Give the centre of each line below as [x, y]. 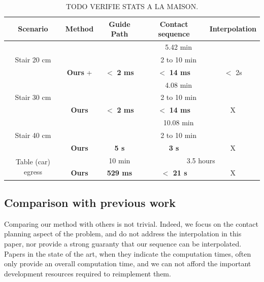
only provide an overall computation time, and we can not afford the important [128, 263]
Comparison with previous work [90, 202]
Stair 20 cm [33, 59]
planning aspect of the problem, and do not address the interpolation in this [123, 234]
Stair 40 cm [33, 135]
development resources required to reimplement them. [88, 273]
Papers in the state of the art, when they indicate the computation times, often [128, 253]
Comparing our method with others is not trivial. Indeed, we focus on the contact [131, 223]
